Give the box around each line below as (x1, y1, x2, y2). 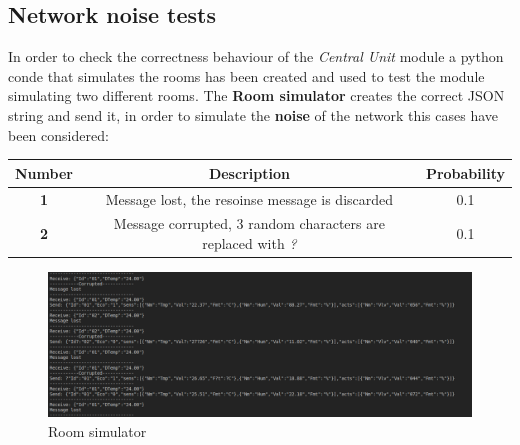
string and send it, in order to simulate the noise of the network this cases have (8, 104, 499, 125)
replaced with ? (202, 232, 297, 253)
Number (15, 162, 73, 183)
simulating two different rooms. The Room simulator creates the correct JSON (8, 85, 505, 106)
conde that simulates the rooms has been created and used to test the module (8, 65, 485, 86)
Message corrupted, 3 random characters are (113, 213, 385, 234)
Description (208, 162, 290, 183)
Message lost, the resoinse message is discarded (105, 188, 394, 209)
